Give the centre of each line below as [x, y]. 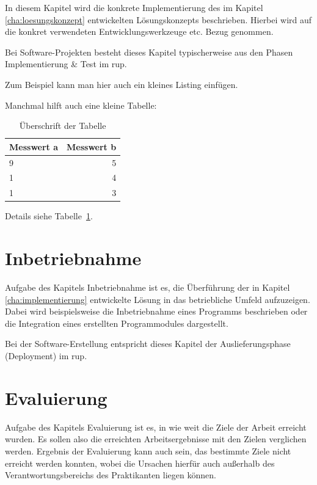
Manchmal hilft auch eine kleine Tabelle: [81, 105]
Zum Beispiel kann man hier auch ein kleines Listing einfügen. [122, 84]
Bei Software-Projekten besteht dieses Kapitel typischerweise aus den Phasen [149, 52]
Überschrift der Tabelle [63, 126]
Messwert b [92, 146]
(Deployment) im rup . [46, 356]
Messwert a [34, 146]
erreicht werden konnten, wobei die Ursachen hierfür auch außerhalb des [140, 463]
